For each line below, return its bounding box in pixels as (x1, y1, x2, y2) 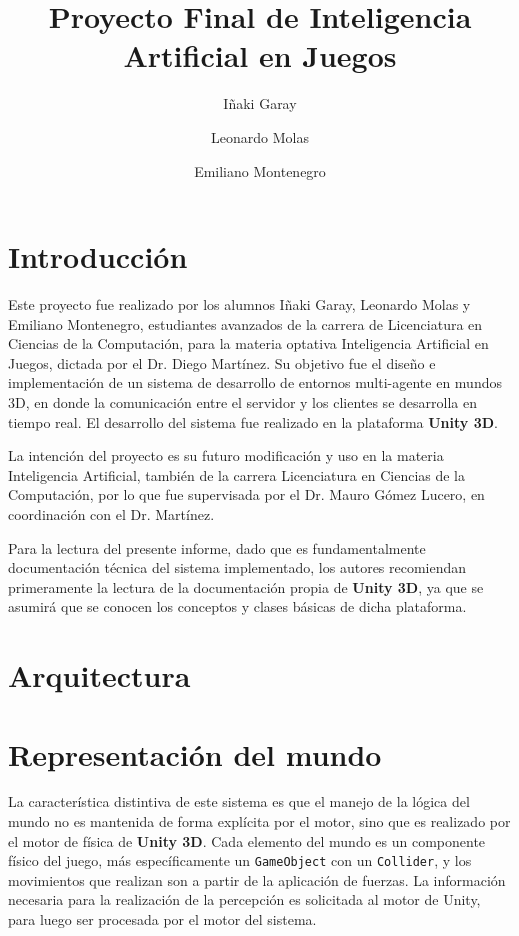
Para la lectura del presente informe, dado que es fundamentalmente (8, 537, 426, 558)
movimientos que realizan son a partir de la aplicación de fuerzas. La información (8, 869, 506, 890)
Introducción (8, 236, 188, 277)
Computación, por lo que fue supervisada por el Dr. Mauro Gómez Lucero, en (8, 484, 485, 505)
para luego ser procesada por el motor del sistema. (8, 909, 317, 930)
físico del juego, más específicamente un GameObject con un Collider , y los (8, 850, 472, 871)
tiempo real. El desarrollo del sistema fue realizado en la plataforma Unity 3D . (8, 411, 499, 432)
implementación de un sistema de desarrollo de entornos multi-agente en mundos (8, 372, 502, 393)
